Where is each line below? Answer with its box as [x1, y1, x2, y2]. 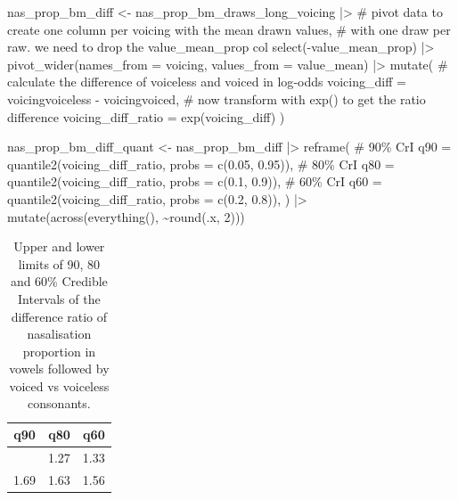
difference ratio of [11, 307, 108, 325]
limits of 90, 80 [18, 254, 101, 273]
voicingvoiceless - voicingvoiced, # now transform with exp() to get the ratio [7, 89, 426, 108]
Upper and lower [13, 237, 105, 256]
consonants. [28, 394, 91, 413]
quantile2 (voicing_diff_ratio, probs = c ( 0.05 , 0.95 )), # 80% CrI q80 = [7, 154, 395, 173]
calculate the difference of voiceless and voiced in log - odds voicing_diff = [7, 72, 406, 91]
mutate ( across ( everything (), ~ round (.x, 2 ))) [7, 207, 245, 225]
